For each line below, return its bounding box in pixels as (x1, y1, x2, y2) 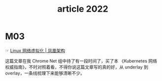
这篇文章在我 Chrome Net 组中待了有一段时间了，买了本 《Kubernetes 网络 (5, 58, 158, 64)
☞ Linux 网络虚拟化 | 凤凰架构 (5, 47, 65, 53)
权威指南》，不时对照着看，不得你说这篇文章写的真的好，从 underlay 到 (5, 64, 149, 70)
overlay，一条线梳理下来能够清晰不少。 (5, 70, 85, 76)
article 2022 (57, 3, 108, 15)
